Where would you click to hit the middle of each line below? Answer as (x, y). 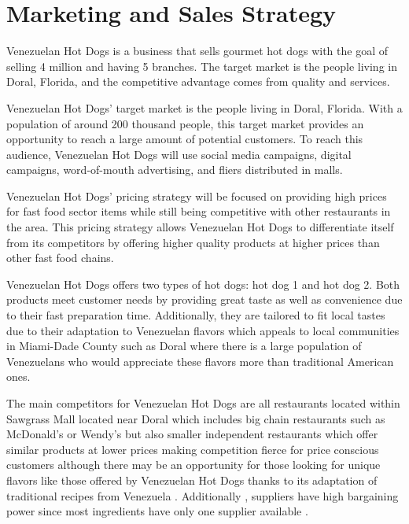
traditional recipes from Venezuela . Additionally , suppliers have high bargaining (203, 495)
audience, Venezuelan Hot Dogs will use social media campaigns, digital (179, 154)
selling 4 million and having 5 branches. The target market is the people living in (202, 66)
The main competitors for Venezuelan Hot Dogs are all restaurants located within (203, 403)
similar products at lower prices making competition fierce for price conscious (193, 449)
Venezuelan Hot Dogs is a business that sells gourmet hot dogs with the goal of (197, 51)
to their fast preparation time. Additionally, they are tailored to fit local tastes (196, 315)
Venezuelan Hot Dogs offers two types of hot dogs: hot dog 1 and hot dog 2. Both (203, 284)
